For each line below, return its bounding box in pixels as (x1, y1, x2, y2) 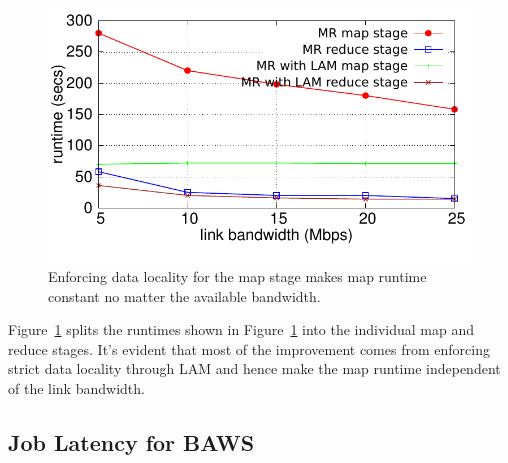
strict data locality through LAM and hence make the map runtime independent (8, 358, 501, 379)
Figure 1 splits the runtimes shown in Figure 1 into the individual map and (8, 319, 474, 340)
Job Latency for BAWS (8, 426, 255, 457)
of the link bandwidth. (8, 377, 145, 398)
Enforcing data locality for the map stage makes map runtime (48, 265, 427, 286)
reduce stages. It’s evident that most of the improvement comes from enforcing (8, 338, 490, 359)
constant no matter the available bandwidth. (48, 285, 321, 306)
